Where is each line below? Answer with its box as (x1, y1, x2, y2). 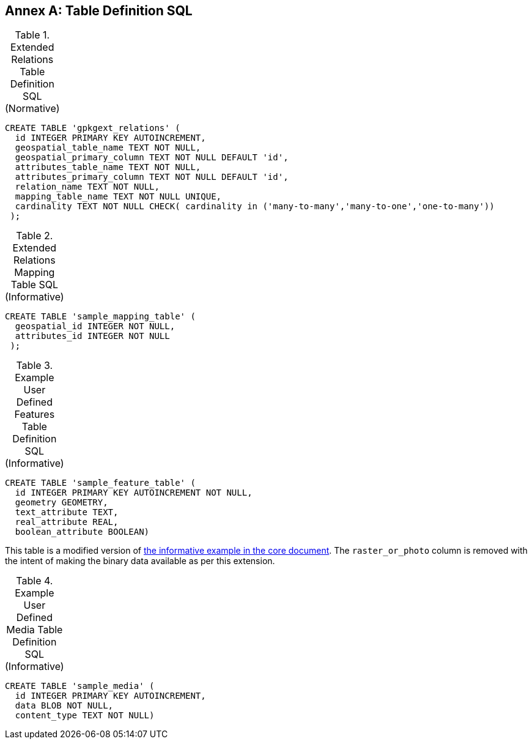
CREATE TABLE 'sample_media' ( (5, 681, 155, 691)
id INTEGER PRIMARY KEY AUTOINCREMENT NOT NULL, (15, 488, 253, 498)
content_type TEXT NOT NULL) (15, 710, 155, 721)
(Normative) (5, 102, 60, 115)
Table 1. (15, 29, 50, 42)
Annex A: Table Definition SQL (5, 3, 193, 18)
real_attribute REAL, (15, 517, 119, 527)
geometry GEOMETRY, (15, 497, 108, 508)
